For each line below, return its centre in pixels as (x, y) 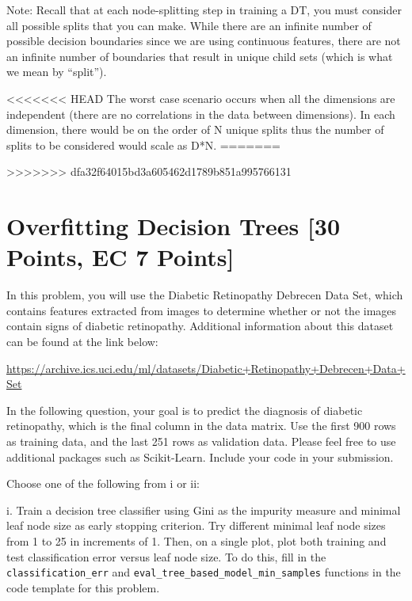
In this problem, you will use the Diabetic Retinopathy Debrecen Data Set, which (205, 295)
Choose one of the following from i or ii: (103, 483)
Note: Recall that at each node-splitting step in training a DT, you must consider (204, 10)
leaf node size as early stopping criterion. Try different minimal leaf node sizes (196, 525)
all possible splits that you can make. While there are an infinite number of (189, 25)
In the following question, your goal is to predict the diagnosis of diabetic (185, 410)
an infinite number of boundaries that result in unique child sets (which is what (200, 56)
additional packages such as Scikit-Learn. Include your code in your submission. (200, 456)
